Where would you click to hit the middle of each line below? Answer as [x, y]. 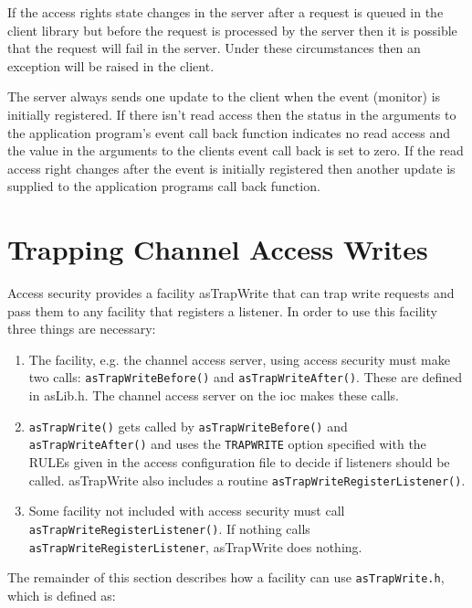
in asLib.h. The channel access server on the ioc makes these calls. [214, 395]
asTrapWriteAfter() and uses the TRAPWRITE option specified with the [227, 444]
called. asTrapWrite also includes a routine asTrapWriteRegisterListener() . [247, 480]
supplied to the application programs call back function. [164, 186]
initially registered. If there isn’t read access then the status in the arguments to [232, 114]
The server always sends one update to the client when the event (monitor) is [224, 96]
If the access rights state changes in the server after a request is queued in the [226, 12]
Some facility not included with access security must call [187, 511]
